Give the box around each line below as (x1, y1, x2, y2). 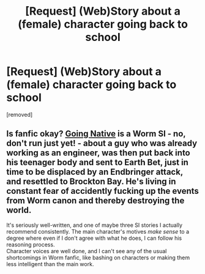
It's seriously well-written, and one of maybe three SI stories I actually (6, 221, 182, 229)
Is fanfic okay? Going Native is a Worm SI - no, (6, 128, 186, 139)
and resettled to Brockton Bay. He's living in (6, 176, 176, 187)
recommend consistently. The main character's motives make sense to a (6, 228, 190, 235)
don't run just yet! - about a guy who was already (6, 138, 198, 149)
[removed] (6, 111, 33, 118)
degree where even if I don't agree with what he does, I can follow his (6, 234, 182, 242)
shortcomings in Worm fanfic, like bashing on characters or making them (6, 254, 190, 261)
